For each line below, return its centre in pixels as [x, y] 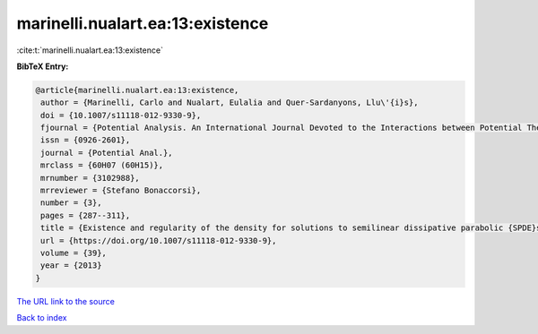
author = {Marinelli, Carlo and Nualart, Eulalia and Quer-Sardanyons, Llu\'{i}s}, [230, 103]
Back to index [42, 318]
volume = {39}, [74, 253]
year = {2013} [71, 265]
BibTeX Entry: [43, 66]
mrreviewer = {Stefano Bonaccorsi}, [121, 191]
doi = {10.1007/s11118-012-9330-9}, [121, 115]
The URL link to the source [66, 301]
